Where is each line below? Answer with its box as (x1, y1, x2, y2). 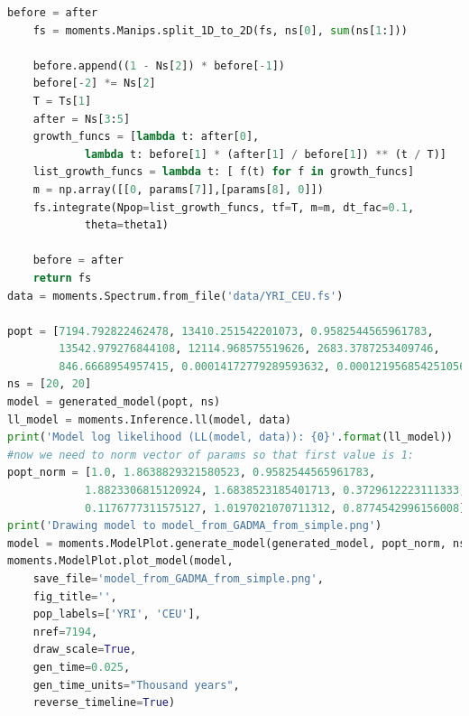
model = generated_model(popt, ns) (7, 395, 221, 409)
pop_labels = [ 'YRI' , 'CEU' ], (32, 608, 201, 621)
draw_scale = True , (32, 643, 137, 656)
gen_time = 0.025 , (32, 660, 131, 674)
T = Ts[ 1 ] (32, 94, 92, 107)
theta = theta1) (84, 219, 169, 232)
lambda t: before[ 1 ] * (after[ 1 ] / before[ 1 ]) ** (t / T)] (84, 147, 446, 161)
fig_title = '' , (32, 590, 117, 603)
